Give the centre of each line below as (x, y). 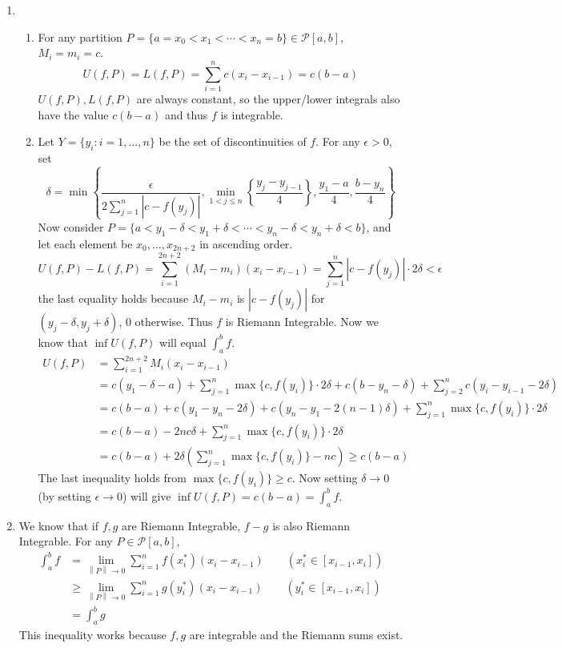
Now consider (71, 226)
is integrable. (252, 114)
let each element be (85, 243)
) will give (147, 495)
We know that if (58, 525)
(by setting (64, 495)
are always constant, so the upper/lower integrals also (268, 98)
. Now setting (325, 478)
